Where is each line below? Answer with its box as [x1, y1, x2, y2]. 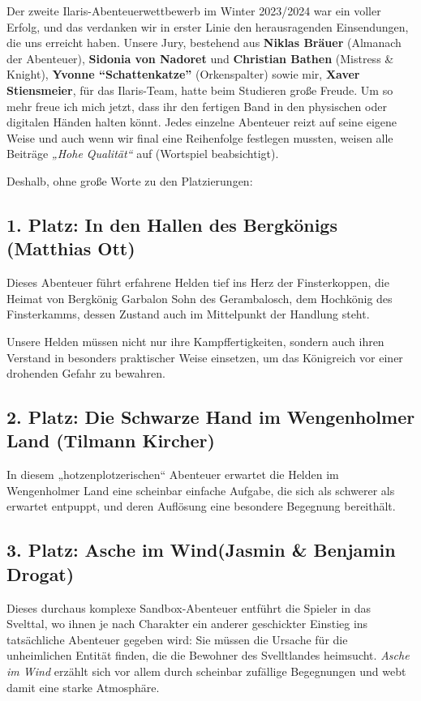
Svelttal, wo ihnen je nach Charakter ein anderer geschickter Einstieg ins [6, 615, 368, 632]
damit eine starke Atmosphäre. [6, 678, 160, 695]
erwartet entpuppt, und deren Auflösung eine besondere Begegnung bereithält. [6, 498, 396, 515]
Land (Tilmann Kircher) [6, 428, 215, 453]
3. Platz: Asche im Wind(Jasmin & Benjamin [6, 537, 396, 562]
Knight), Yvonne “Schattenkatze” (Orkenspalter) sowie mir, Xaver [6, 66, 360, 83]
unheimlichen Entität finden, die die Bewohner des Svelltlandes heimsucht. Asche [6, 647, 410, 664]
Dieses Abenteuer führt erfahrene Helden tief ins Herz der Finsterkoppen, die [6, 274, 389, 291]
